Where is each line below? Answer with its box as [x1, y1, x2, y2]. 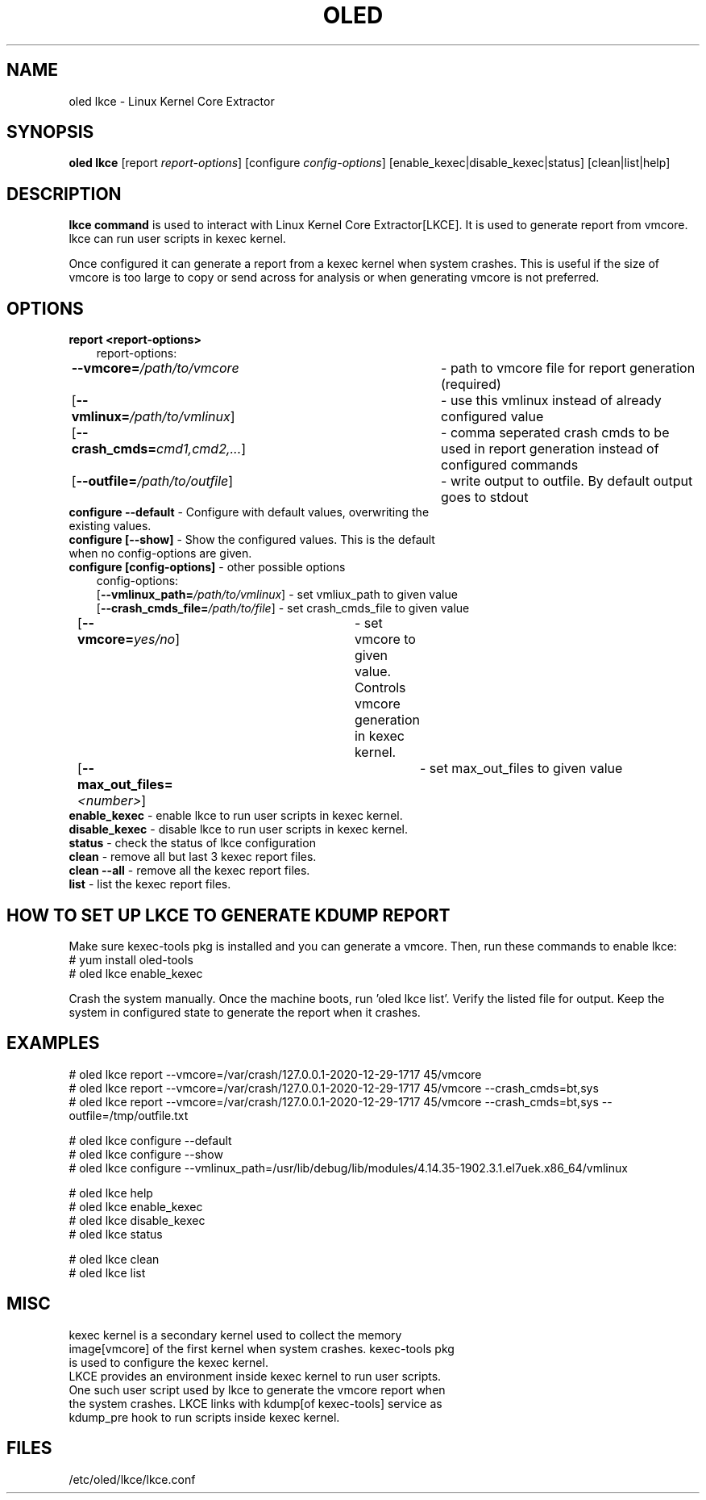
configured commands [441, 457, 579, 474]
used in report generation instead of [441, 441, 659, 458]
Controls [354, 679, 406, 696]
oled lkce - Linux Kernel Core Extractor [69, 94, 275, 108]
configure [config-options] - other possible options [69, 560, 346, 575]
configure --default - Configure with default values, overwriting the [69, 505, 430, 520]
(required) [441, 376, 501, 393]
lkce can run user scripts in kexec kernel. [69, 232, 286, 246]
